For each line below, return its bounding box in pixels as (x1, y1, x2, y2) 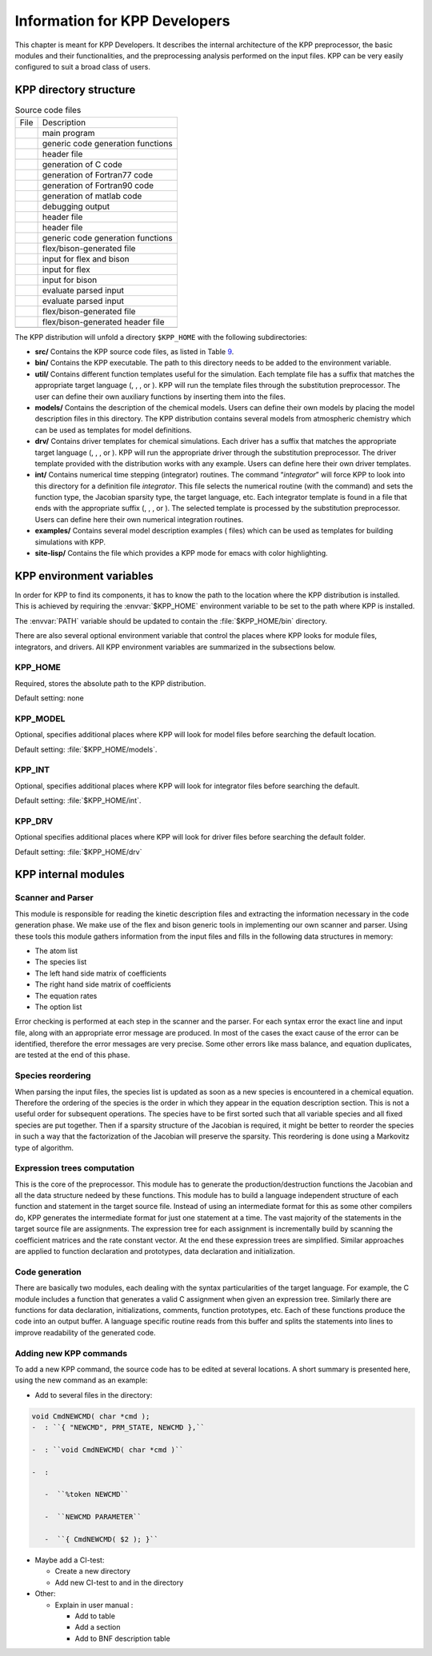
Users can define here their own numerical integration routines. (34, 514, 244, 524)
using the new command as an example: (14, 1375, 148, 1385)
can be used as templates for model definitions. (34, 425, 192, 435)
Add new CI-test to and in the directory (54, 1578, 184, 1587)
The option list (34, 1002, 82, 1012)
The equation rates (34, 991, 98, 1000)
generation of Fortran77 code (42, 169, 154, 180)
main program (42, 127, 95, 138)
